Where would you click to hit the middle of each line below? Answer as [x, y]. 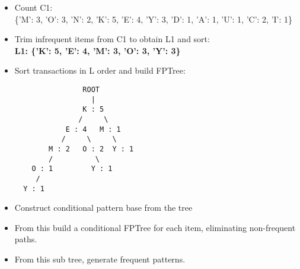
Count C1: [33, 7]
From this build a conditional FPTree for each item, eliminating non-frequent [155, 227]
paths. [26, 239]
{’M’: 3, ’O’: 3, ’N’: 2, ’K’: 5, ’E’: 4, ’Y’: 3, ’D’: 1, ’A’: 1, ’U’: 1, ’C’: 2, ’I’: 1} [154, 19]
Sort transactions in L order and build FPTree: [100, 70]
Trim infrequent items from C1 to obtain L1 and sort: [112, 39]
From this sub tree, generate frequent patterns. [100, 259]
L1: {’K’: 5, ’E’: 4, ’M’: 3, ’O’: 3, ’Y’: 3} [98, 50]
